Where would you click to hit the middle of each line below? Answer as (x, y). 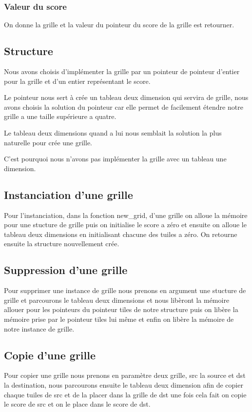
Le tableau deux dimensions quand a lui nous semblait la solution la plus (113, 132)
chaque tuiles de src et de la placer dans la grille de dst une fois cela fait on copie (125, 394)
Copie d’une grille (50, 355)
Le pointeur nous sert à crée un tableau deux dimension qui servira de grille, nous (126, 97)
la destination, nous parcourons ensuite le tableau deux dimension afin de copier (124, 384)
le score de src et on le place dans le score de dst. (77, 404)
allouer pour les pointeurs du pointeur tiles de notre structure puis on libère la (121, 309)
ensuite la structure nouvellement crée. (62, 244)
